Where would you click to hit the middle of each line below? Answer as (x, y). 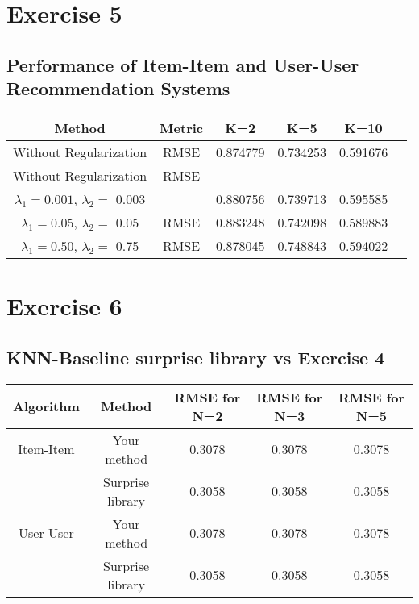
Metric (182, 127)
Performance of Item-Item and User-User (183, 64)
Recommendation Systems (118, 88)
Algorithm (46, 406)
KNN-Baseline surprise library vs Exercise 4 (196, 357)
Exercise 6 (64, 306)
